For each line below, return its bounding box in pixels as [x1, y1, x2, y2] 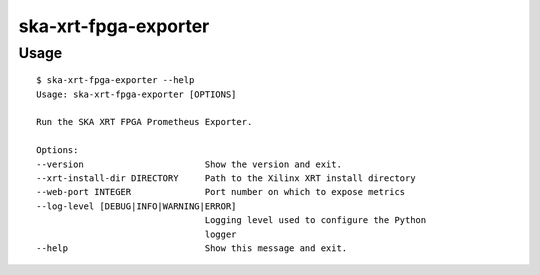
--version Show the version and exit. [36, 158, 342, 170]
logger [204, 228, 237, 240]
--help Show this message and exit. [36, 242, 348, 254]
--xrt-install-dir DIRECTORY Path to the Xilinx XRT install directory [36, 172, 416, 184]
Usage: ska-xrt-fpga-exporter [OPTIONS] [36, 88, 237, 100]
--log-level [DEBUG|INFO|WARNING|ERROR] [36, 200, 237, 212]
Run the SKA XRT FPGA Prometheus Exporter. [36, 116, 253, 128]
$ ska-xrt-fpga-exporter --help [36, 75, 195, 86]
